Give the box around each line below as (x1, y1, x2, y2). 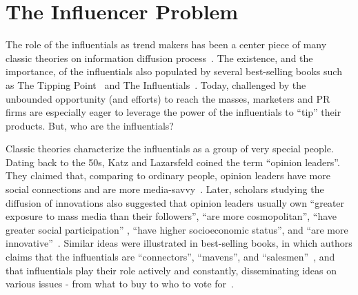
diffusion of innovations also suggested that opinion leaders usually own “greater (6, 195, 345, 210)
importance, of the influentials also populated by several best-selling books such (6, 64, 342, 79)
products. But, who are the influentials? (6, 118, 174, 132)
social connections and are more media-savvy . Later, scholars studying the (6, 182, 324, 196)
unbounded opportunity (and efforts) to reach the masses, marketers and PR (6, 91, 330, 105)
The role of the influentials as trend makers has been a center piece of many (6, 37, 327, 52)
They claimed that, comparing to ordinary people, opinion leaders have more (6, 168, 330, 183)
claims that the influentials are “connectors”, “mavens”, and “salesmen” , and (6, 250, 335, 264)
